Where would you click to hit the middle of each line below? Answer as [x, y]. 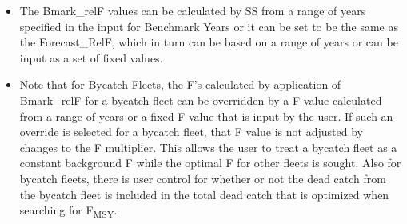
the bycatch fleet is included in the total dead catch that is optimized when [204, 194]
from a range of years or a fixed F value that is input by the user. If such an [206, 116]
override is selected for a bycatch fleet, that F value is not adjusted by [191, 132]
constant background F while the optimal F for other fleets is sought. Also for [210, 163]
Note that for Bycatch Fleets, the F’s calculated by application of [180, 84]
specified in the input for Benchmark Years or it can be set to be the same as [209, 26]
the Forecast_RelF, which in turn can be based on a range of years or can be [209, 42]
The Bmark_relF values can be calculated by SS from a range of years [193, 10]
